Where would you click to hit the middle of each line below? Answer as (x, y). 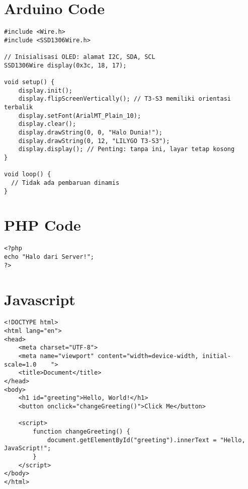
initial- (217, 356)
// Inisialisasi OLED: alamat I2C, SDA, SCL (80, 57)
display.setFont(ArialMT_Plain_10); (80, 116)
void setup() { (29, 82)
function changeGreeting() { (81, 432)
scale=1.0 (20, 364)
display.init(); (46, 90)
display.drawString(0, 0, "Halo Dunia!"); (90, 132)
